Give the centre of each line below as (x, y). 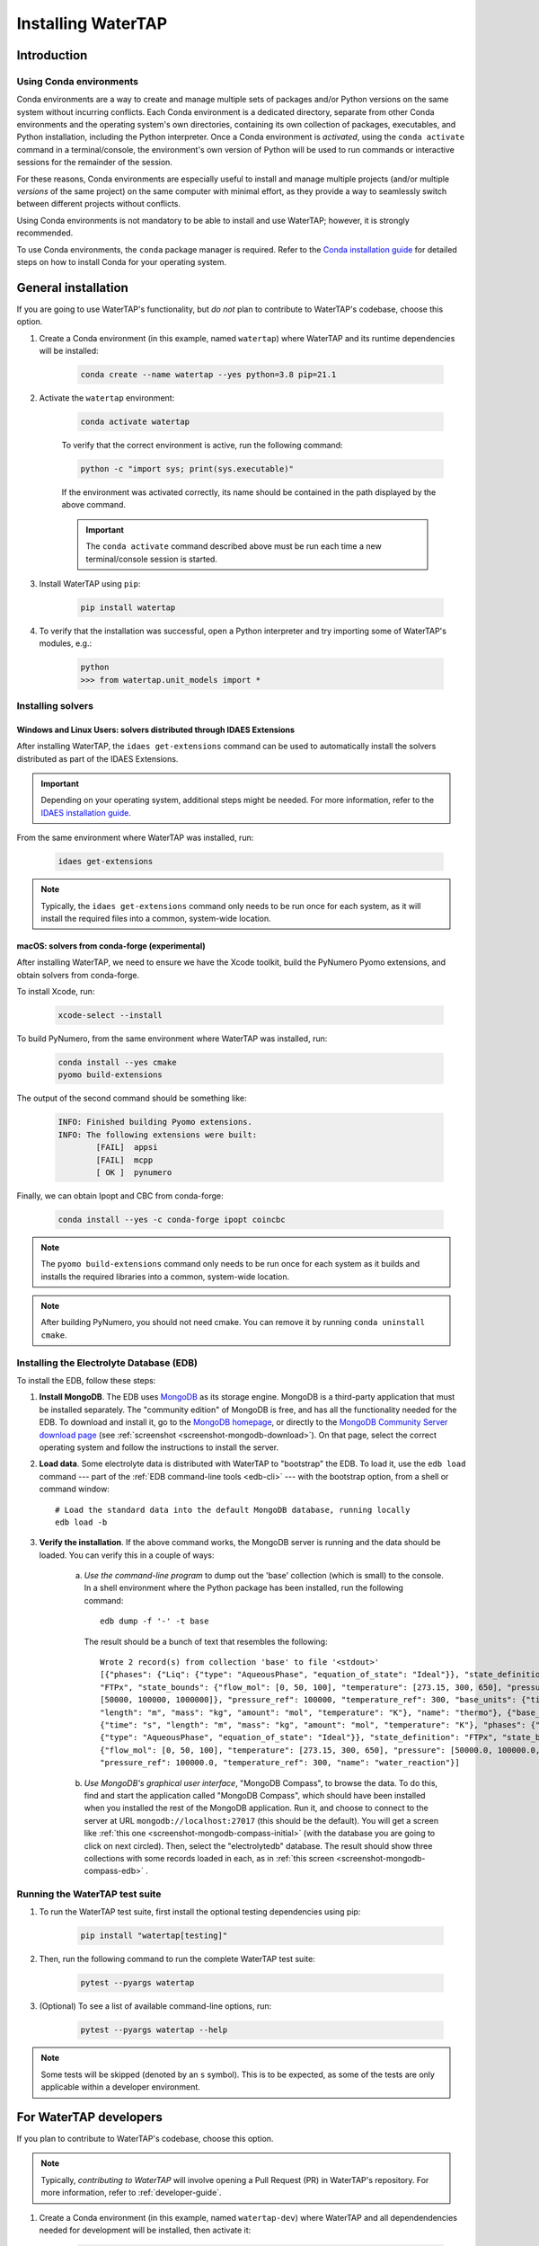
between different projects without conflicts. (99, 204)
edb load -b (81, 1522)
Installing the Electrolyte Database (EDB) (107, 1363)
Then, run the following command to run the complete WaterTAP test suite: (177, 1959)
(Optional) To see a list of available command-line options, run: (155, 2006)
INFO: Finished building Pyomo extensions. (155, 1122)
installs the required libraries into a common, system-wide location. (165, 1277)
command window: (74, 1489)
